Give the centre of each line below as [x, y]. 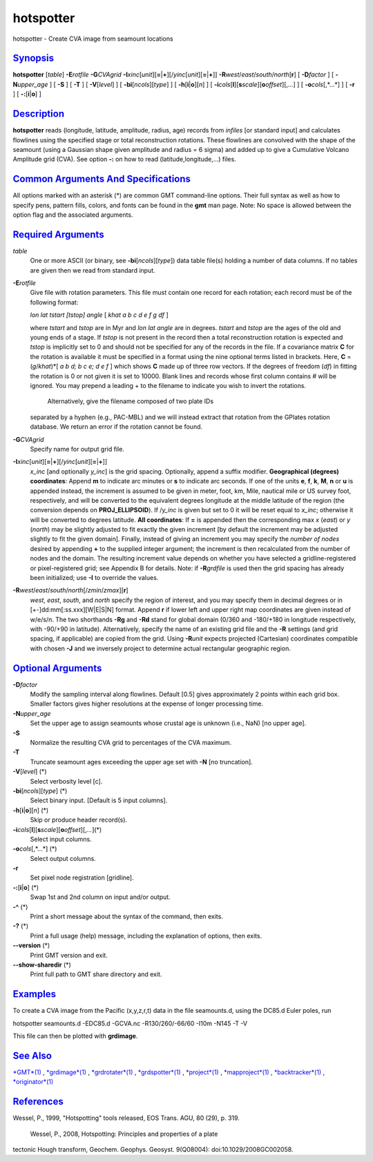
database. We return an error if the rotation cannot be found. [116, 427]
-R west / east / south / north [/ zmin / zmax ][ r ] [70, 590]
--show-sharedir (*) [42, 965]
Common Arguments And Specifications [102, 179]
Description [39, 114]
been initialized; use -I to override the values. [94, 578]
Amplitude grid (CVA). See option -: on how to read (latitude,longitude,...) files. [124, 159]
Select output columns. [63, 858]
